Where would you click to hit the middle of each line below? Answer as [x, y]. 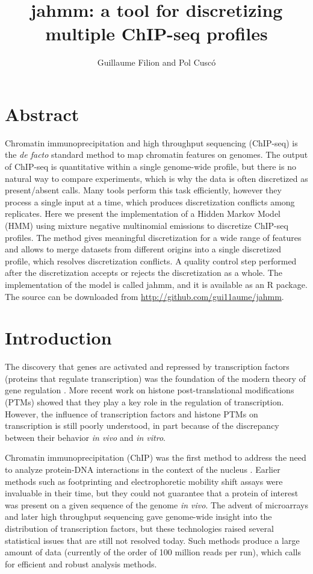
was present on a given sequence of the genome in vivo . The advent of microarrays [156, 504]
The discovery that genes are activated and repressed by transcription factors [147, 367]
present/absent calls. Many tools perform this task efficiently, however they [143, 190]
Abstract [42, 114]
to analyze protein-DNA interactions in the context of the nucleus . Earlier [143, 469]
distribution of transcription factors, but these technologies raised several [139, 528]
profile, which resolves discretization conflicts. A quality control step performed [151, 260]
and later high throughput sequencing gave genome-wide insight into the [138, 516]
